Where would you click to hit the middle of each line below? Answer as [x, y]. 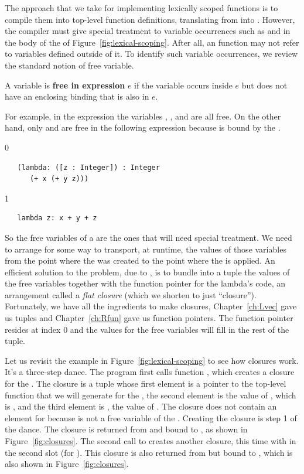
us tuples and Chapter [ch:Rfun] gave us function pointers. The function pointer [149, 318]
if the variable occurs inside [183, 85]
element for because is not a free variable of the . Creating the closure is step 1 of [151, 417]
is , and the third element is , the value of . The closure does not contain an [141, 406]
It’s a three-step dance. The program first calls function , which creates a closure [150, 372]
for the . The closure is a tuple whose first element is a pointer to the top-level [146, 383]
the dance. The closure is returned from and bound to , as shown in [126, 429]
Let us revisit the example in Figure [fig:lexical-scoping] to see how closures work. [152, 360]
